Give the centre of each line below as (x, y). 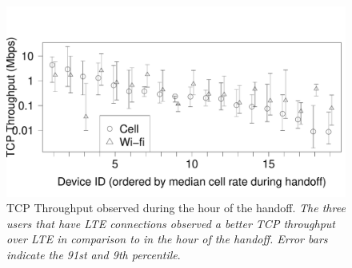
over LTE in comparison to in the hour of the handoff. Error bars (167, 239)
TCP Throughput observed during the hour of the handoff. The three (176, 208)
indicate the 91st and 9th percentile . (94, 254)
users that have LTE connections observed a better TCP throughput (171, 223)
